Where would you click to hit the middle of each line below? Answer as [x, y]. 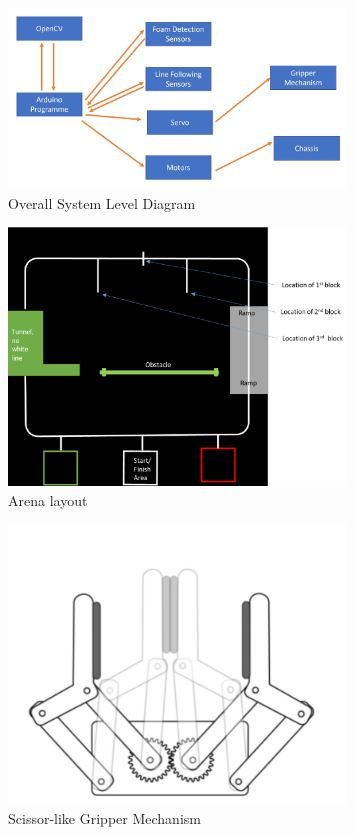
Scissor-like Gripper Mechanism [104, 818]
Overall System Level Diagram [102, 202]
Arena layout [48, 499]
